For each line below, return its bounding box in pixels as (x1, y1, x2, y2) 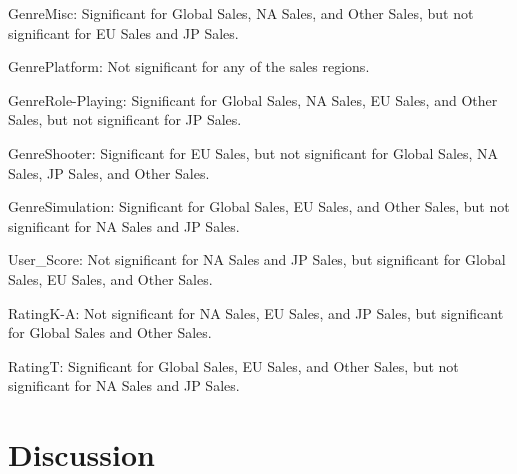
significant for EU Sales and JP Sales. (8, 22, 239, 43)
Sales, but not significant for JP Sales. (8, 109, 242, 130)
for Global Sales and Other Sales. (8, 322, 212, 343)
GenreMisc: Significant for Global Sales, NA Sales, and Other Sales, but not (8, 3, 474, 23)
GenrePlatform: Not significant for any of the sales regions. (8, 56, 370, 77)
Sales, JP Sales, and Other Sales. (8, 162, 210, 183)
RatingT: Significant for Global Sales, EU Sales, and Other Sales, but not (8, 355, 459, 376)
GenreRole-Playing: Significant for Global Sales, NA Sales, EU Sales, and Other (8, 89, 498, 110)
